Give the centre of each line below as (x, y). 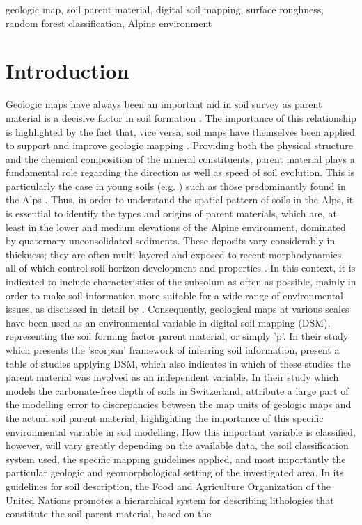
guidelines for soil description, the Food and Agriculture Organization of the (168, 486)
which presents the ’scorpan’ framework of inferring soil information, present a (173, 350)
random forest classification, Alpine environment (109, 23)
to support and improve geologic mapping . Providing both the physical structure (179, 145)
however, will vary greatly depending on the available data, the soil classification (177, 445)
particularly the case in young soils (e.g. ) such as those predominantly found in (176, 186)
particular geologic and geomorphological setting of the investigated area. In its (175, 472)
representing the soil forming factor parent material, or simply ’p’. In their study (177, 336)
